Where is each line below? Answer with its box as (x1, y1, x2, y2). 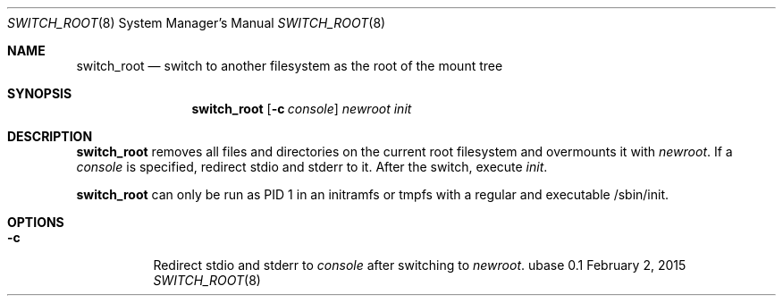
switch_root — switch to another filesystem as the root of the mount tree (76, 58, 503, 73)
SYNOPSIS (7, 86, 72, 101)
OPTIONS (7, 215, 64, 230)
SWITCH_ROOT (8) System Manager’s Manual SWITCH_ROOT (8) (7, 15, 386, 30)
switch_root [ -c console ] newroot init (191, 101, 412, 116)
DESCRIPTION (7, 129, 93, 144)
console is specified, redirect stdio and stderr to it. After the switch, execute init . (76, 159, 548, 174)
